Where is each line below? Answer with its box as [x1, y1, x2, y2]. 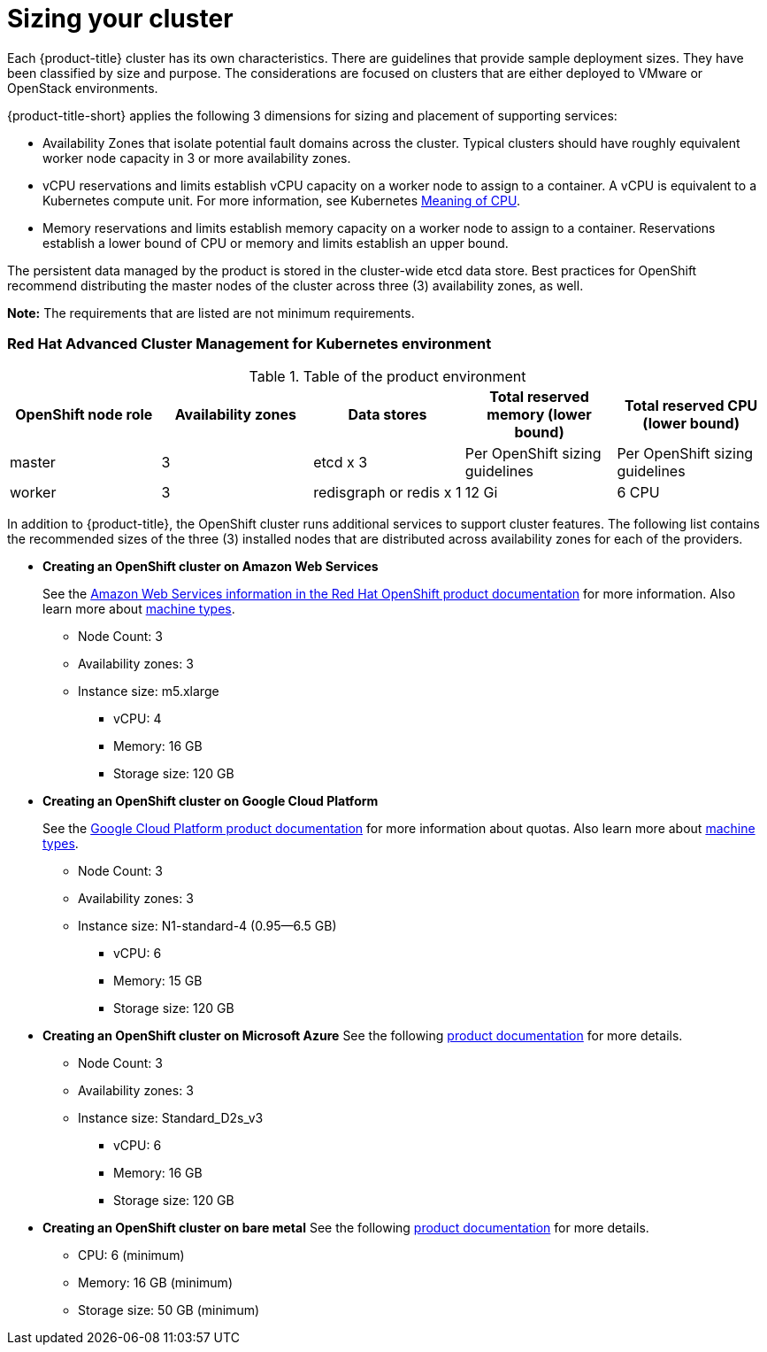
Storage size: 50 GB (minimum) [78, 1302, 260, 1317]
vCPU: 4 [113, 710, 162, 726]
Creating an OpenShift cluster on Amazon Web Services [42, 558, 379, 574]
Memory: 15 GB [113, 972, 203, 988]
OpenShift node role [15, 405, 153, 423]
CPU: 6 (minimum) [78, 1247, 185, 1263]
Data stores [348, 405, 427, 423]
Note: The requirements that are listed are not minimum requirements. [7, 305, 415, 321]
